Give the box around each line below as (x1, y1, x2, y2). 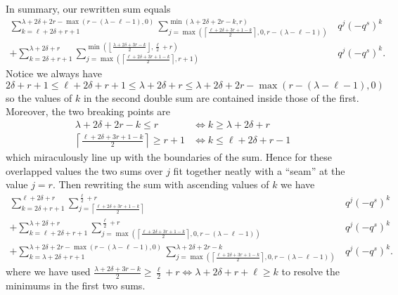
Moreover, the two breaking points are (6, 104, 170, 119)
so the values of (6, 90, 72, 105)
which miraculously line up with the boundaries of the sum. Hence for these (6, 150, 332, 164)
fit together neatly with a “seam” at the (173, 163, 345, 178)
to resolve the (281, 264, 340, 279)
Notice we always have (6, 66, 102, 81)
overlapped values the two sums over (6, 163, 163, 178)
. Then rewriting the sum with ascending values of (52, 177, 269, 192)
